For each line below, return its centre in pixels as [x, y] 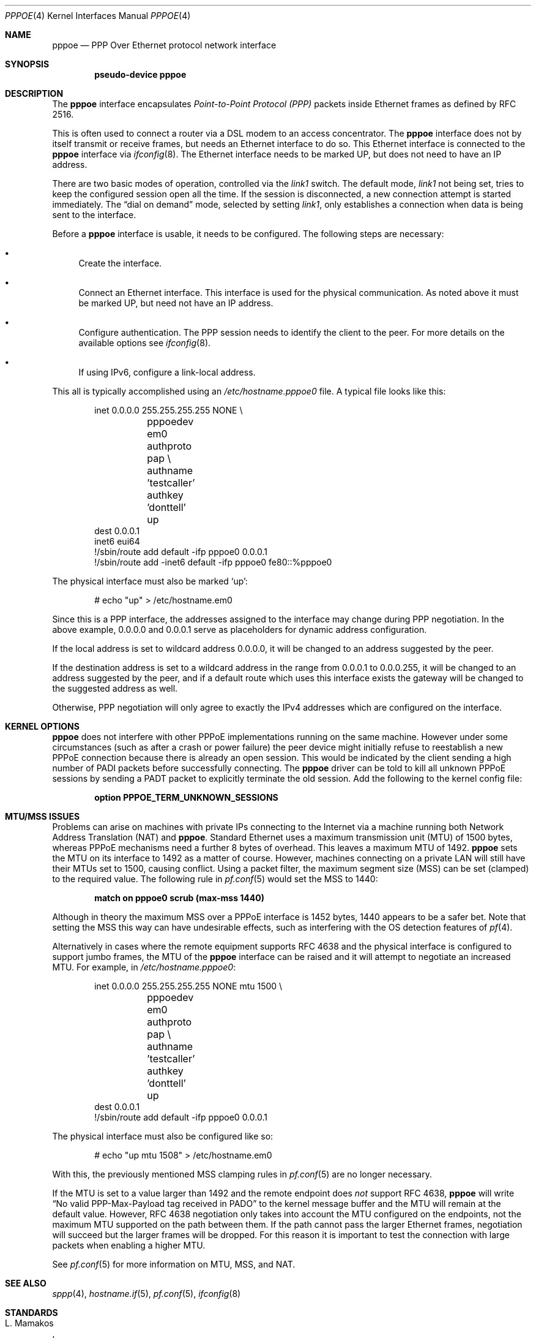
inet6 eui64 [117, 541]
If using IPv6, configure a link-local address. [167, 372]
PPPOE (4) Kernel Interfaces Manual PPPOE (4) [98, 16]
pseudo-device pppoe [140, 74]
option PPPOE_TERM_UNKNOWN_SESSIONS [186, 797]
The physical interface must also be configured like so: [163, 1136]
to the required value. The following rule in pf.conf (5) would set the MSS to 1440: [215, 879]
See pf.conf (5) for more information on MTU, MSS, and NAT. [174, 1264]
